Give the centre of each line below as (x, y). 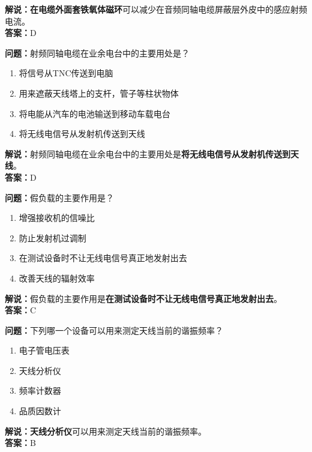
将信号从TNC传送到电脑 (66, 73)
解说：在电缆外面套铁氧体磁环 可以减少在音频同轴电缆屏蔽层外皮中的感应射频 (156, 9)
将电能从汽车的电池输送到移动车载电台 (94, 113)
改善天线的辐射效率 (57, 278)
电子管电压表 (44, 350)
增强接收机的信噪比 (57, 218)
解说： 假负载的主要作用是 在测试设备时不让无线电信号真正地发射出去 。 (143, 298)
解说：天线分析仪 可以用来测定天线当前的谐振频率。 (106, 431)
